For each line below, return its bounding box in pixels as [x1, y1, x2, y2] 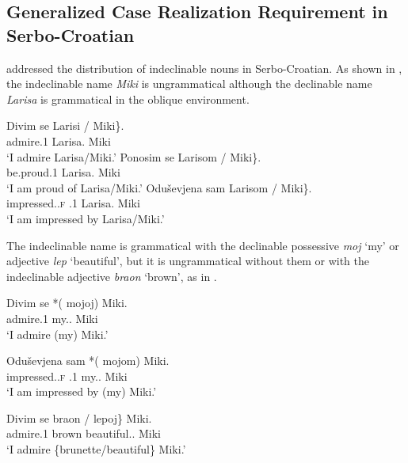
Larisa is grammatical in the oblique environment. [6, 90, 250, 107]
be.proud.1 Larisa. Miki [6, 164, 120, 180]
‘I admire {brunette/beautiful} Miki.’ [6, 441, 186, 457]
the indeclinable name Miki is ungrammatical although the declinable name [6, 75, 372, 92]
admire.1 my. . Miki [6, 309, 98, 326]
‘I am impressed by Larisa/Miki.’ [6, 210, 165, 226]
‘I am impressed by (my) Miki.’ [6, 383, 157, 400]
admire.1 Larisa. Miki [6, 132, 111, 149]
